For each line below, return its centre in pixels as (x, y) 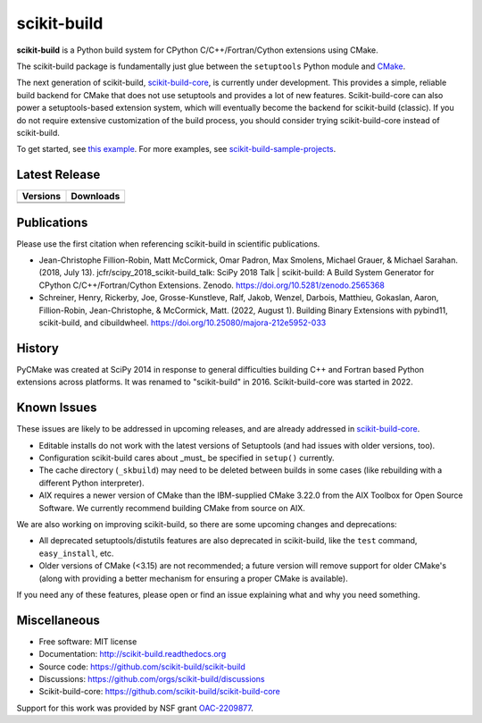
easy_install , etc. (76, 553)
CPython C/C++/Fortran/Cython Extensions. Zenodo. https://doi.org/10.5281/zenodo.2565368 (212, 285)
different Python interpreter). (91, 483)
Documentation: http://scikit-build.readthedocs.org (133, 654)
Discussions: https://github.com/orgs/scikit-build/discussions (152, 679)
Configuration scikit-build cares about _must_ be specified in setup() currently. (187, 458)
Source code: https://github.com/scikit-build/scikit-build (142, 667)
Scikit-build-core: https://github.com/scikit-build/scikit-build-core (160, 692)
